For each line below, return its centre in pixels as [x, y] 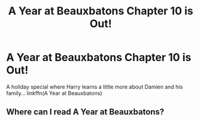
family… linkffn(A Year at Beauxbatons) [54, 93]
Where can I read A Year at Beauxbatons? [85, 112]
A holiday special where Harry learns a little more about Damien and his [94, 87]
